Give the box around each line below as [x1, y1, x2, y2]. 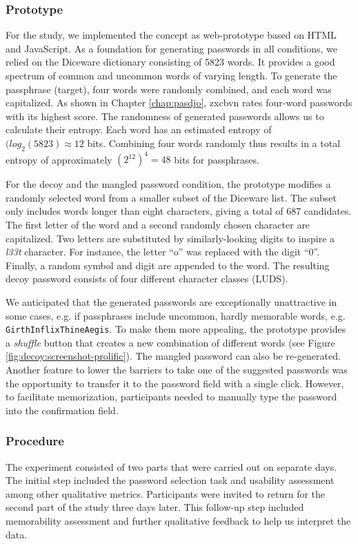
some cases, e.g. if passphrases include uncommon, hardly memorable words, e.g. [6, 308, 346, 322]
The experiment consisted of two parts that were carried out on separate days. [6, 459, 337, 474]
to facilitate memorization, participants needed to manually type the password [6, 389, 337, 404]
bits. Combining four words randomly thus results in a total [87, 135, 341, 150]
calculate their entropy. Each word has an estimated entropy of [6, 122, 272, 137]
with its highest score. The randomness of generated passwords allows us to [6, 108, 324, 123]
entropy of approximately [6, 152, 112, 166]
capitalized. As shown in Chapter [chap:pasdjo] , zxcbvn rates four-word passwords [6, 95, 352, 110]
